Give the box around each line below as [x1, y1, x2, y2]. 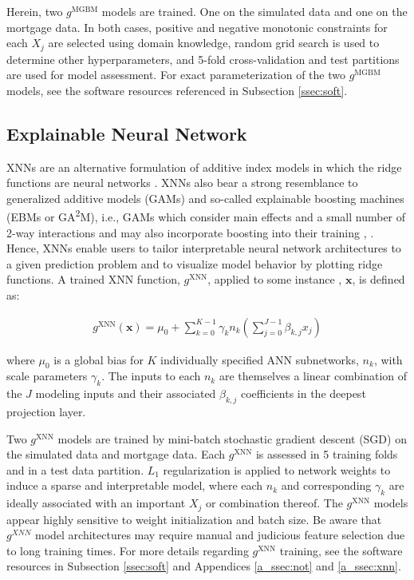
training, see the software [279, 542, 403, 558]
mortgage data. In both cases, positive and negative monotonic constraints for [6, 18, 388, 35]
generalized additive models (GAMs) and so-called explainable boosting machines [6, 189, 404, 206]
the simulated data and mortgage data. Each [6, 446, 226, 463]
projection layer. [6, 403, 86, 420]
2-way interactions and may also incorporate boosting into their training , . [6, 224, 374, 240]
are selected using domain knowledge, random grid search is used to [48, 34, 380, 51]
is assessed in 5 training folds [255, 446, 398, 463]
